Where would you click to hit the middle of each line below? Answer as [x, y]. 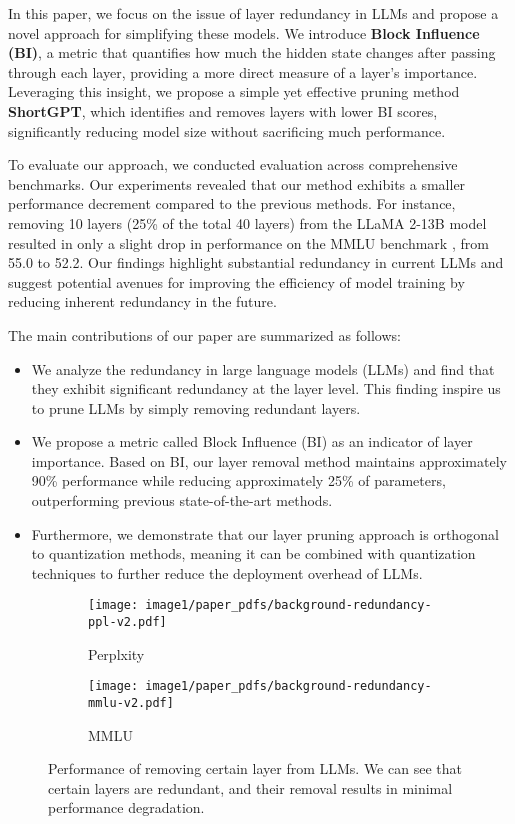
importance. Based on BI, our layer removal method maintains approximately [269, 460]
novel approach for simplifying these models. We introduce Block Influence [244, 32]
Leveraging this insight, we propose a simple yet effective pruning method [234, 91]
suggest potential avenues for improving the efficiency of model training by [236, 281]
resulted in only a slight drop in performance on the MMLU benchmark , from [248, 242]
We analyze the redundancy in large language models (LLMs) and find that [263, 368]
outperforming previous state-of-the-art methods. [182, 500]
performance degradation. [126, 807]
